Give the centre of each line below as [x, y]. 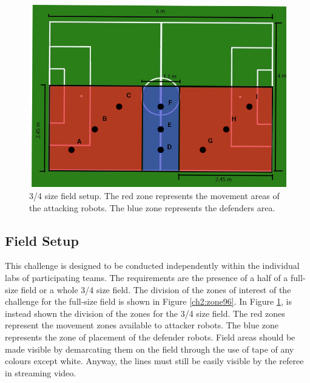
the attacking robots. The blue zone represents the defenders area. [152, 207]
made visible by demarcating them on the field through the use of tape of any [150, 349]
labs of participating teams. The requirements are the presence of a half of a [147, 277]
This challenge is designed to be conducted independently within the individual [152, 266]
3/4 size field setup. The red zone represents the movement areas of [154, 195]
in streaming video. [41, 372]
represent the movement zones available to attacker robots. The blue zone [142, 325]
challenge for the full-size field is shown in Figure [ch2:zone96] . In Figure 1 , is [148, 301]
